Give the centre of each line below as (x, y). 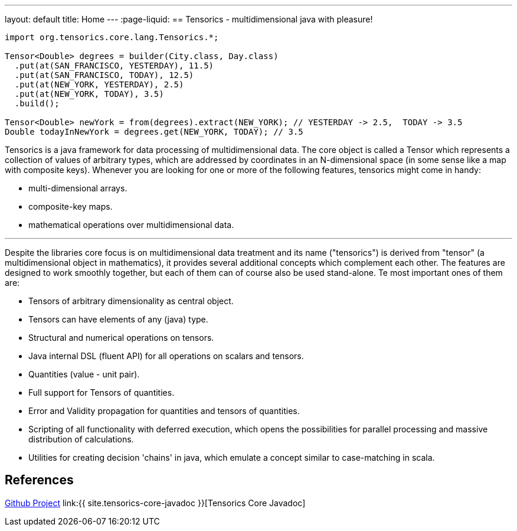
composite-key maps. (71, 206)
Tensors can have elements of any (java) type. (118, 319)
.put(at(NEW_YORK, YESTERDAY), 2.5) (99, 84)
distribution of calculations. (81, 439)
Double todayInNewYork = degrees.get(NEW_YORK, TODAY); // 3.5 (154, 132)
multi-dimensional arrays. (78, 188)
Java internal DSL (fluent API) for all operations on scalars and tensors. (166, 356)
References (39, 480)
